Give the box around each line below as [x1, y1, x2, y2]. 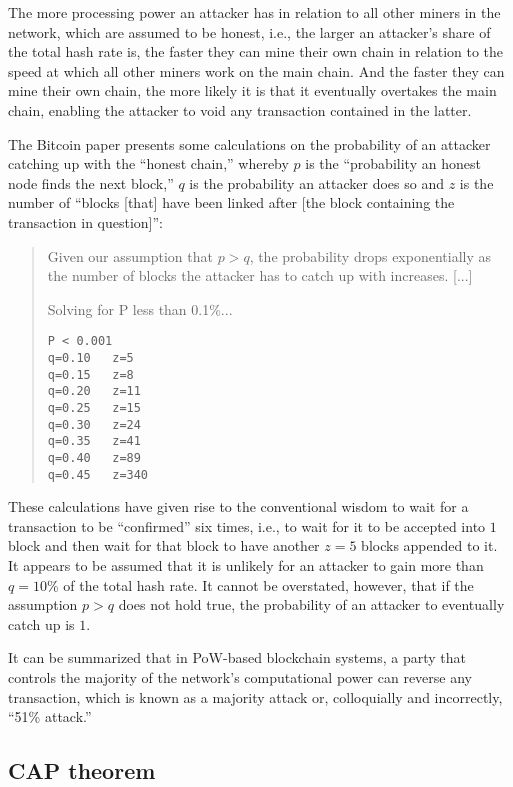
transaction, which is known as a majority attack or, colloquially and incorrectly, [8, 686, 503, 707]
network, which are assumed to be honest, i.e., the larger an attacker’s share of [8, 21, 491, 42]
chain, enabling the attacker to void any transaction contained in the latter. [8, 99, 472, 120]
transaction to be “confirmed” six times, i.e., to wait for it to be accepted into [8, 515, 486, 536]
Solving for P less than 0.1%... [47, 298, 233, 319]
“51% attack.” [8, 706, 92, 727]
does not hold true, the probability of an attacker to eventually [118, 594, 505, 615]
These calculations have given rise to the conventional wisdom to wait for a [8, 496, 469, 517]
